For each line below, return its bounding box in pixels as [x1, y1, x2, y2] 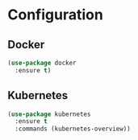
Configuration [7, 6, 104, 24]
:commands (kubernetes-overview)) [15, 125, 131, 134]
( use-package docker [7, 59, 77, 67]
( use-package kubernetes [7, 110, 91, 118]
